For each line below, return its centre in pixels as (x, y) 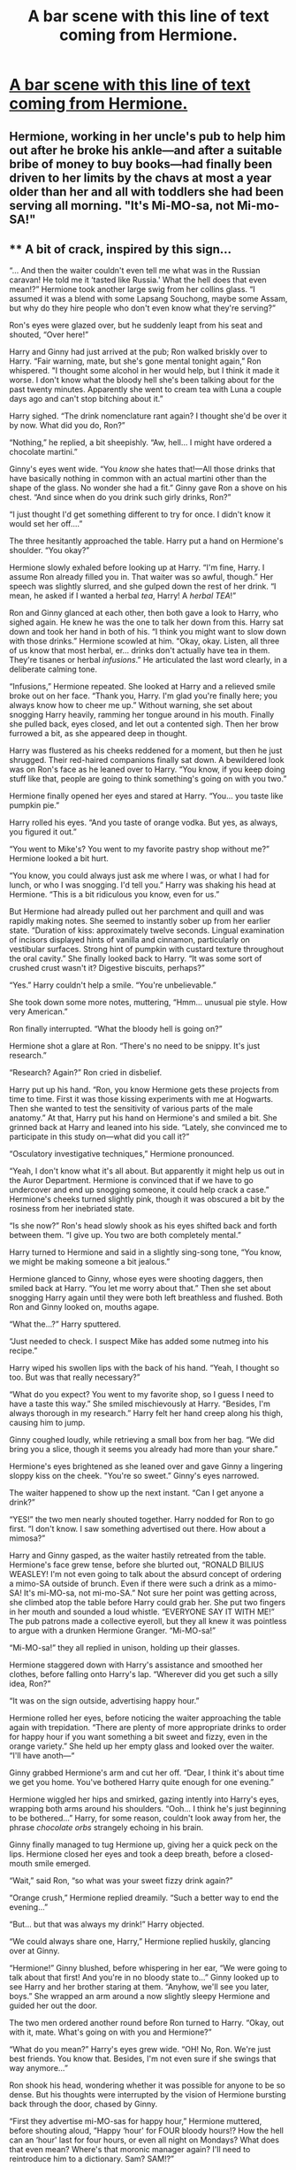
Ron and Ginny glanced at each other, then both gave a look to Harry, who (144, 613)
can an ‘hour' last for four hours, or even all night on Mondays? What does (144, 2140)
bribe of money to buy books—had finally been (141, 164)
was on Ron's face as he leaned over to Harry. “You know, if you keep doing (147, 770)
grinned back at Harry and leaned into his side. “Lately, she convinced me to (148, 1127)
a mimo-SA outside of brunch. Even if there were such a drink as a (130, 1584)
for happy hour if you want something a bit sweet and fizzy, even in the (138, 1737)
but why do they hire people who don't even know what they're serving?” (143, 308)
